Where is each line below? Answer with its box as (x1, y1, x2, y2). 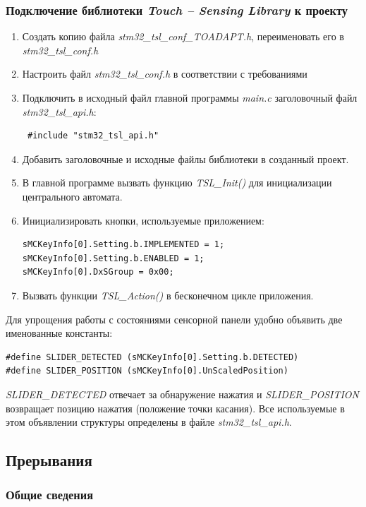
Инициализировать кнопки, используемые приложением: (22, 213, 264, 227)
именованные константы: (6, 326, 113, 340)
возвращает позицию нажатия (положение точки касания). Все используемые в (6, 400, 345, 415)
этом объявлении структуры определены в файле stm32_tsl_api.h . (6, 414, 292, 429)
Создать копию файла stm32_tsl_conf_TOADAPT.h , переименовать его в (22, 29, 344, 44)
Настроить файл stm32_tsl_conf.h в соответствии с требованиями (22, 66, 307, 81)
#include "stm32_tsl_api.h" (27, 131, 159, 141)
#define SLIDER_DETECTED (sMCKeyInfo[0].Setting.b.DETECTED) (6, 352, 299, 362)
